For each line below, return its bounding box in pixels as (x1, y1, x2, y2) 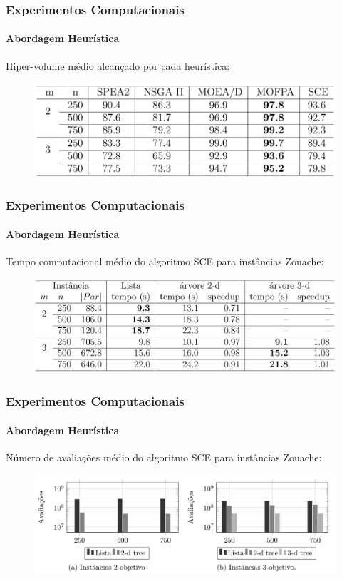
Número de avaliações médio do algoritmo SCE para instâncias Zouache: (6, 449, 322, 464)
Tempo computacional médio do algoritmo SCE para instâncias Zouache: (6, 253, 324, 268)
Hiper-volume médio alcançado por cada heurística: (6, 58, 230, 73)
